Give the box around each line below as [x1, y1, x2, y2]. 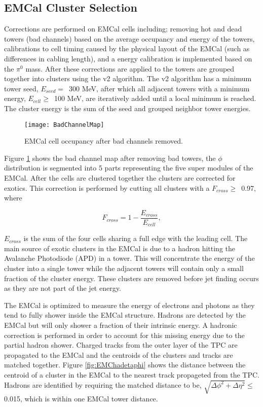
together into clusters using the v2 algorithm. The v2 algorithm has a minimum [4, 73, 252, 84]
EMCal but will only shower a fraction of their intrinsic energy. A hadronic [4, 320, 237, 330]
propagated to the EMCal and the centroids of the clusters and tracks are [4, 349, 233, 360]
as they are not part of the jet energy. [4, 283, 121, 293]
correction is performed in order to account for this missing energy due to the [4, 329, 245, 340]
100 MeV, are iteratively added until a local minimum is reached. [54, 93, 256, 104]
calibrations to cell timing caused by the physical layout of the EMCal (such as [4, 43, 250, 54]
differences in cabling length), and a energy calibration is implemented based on [4, 53, 252, 63]
